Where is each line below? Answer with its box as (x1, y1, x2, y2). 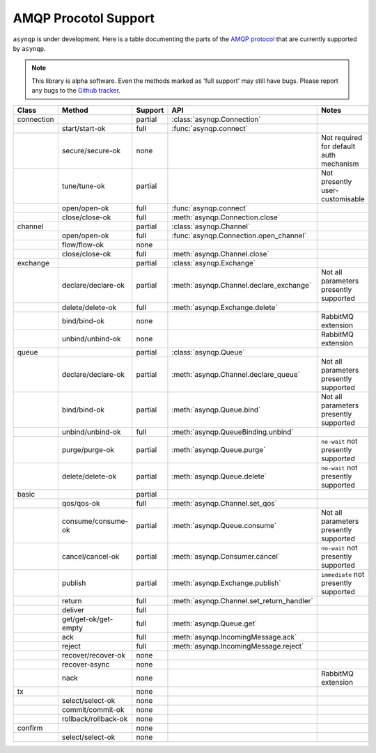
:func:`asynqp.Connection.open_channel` (171, 231, 306, 240)
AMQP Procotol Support (13, 10, 155, 26)
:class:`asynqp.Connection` (171, 114, 261, 124)
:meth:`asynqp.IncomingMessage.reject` (171, 641, 304, 651)
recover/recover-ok (61, 650, 125, 660)
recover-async (61, 659, 110, 669)
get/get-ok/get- (61, 614, 113, 623)
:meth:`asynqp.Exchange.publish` (171, 578, 281, 588)
